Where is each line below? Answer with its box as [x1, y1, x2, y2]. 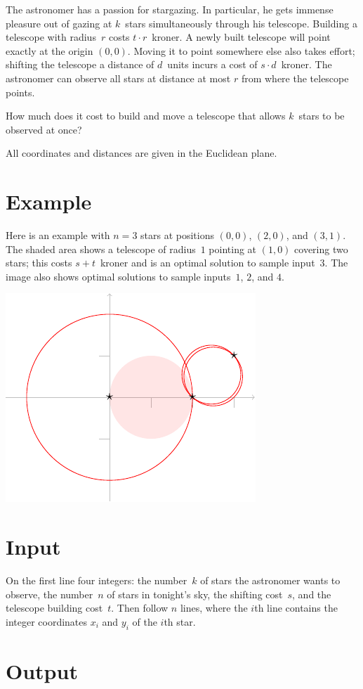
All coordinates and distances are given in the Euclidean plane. [6, 146, 277, 160]
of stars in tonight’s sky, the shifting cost [107, 586, 283, 601]
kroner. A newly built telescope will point [152, 30, 331, 44]
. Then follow [111, 600, 169, 615]
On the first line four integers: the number [6, 573, 187, 588]
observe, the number [6, 586, 93, 601]
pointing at [209, 241, 257, 256]
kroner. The [281, 57, 332, 72]
